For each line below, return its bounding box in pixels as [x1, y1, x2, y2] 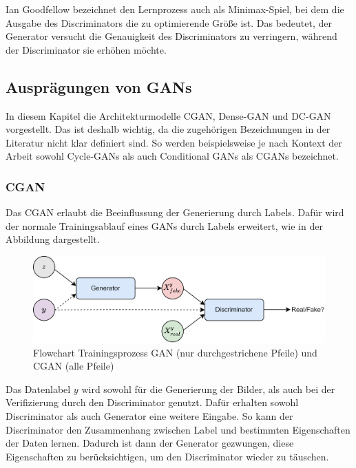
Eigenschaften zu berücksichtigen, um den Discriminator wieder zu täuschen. [6, 449, 329, 463]
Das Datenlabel [6, 381, 71, 396]
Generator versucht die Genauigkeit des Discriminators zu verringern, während [6, 29, 337, 43]
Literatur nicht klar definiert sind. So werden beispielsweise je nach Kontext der [6, 135, 342, 149]
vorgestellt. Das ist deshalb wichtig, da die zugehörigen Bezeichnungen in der [6, 122, 331, 136]
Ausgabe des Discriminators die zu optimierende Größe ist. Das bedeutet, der [6, 15, 333, 30]
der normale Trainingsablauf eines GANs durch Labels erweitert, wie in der [6, 218, 323, 233]
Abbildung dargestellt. [6, 232, 100, 246]
